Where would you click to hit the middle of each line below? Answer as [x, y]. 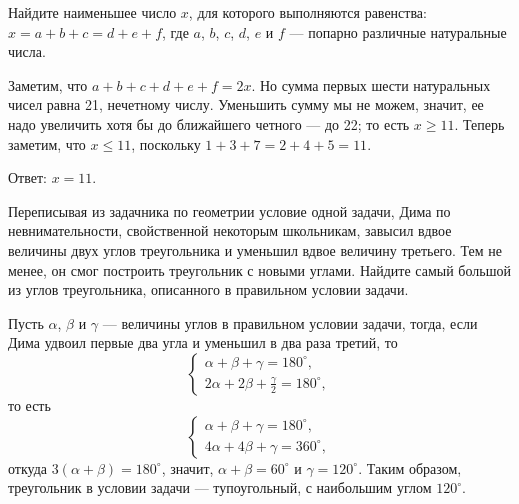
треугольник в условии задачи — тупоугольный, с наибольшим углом [220, 487]
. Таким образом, [410, 467]
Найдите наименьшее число [92, 12]
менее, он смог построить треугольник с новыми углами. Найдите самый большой [259, 269]
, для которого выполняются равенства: [307, 12]
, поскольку [166, 143]
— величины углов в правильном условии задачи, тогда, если [290, 322]
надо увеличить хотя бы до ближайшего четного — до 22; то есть [209, 123]
